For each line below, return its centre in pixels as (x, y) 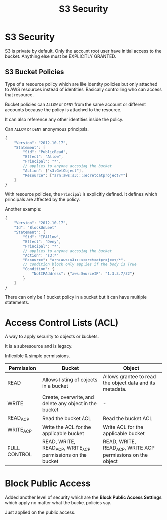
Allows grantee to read (129, 377)
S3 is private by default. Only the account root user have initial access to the (83, 51)
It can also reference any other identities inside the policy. (64, 119)
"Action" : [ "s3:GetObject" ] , (53, 171)
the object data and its (129, 383)
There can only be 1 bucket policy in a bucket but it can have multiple (76, 297)
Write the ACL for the (67, 427)
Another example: (23, 209)
